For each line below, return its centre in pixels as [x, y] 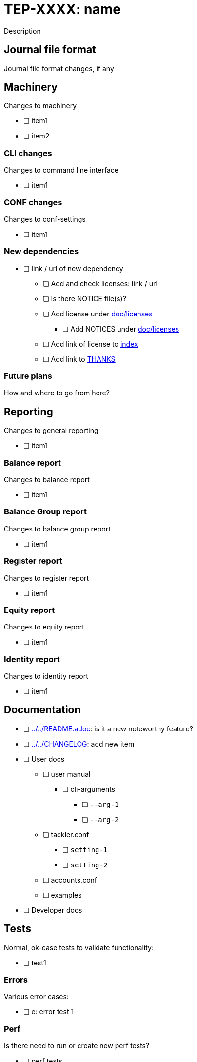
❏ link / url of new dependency [73, 268]
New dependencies [41, 251]
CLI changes [28, 153]
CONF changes [33, 202]
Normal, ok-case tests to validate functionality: [79, 947]
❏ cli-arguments [89, 789]
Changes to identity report [46, 676]
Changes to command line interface [61, 170]
